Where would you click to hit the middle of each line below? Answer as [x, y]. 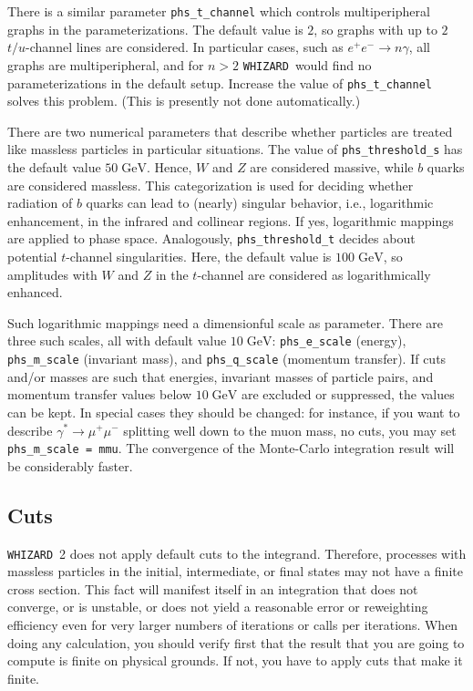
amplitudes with [52, 274]
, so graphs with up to [375, 29]
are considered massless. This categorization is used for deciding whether [211, 185]
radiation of [40, 203]
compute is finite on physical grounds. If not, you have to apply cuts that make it [235, 660]
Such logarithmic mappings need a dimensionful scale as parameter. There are [226, 322]
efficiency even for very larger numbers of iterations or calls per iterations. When [233, 624]
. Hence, [169, 167]
